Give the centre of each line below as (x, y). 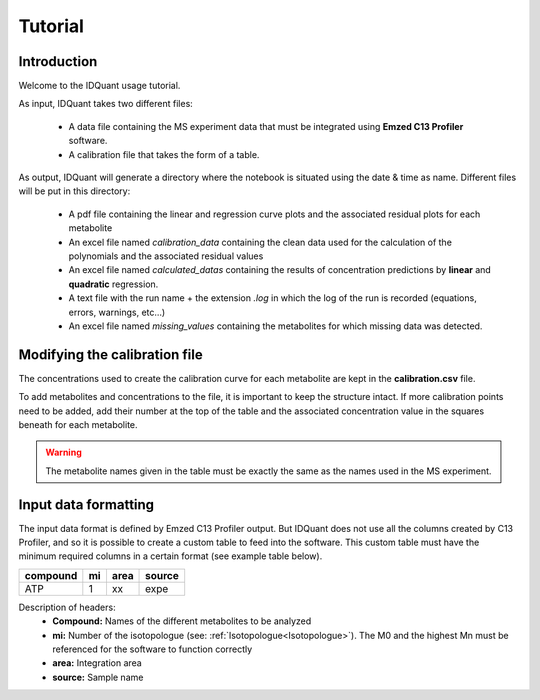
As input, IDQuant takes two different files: (106, 104)
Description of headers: (67, 607)
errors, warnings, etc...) (117, 312)
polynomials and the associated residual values (166, 256)
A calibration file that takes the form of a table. (164, 154)
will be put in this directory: (74, 191)
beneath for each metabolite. (78, 424)
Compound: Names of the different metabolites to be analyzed (182, 621)
